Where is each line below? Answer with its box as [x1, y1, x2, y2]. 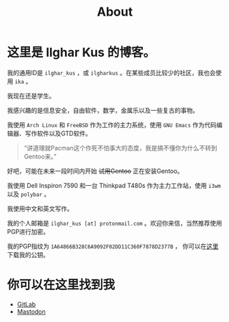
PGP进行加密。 [7, 227, 50, 236]
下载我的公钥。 [7, 250, 49, 258]
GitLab [16, 300, 36, 308]
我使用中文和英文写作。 [7, 204, 73, 213]
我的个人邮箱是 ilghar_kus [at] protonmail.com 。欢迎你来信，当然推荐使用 [7, 219, 222, 227]
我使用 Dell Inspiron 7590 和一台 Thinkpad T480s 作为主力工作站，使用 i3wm [7, 181, 221, 189]
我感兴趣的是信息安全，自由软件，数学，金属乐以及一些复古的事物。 [7, 106, 199, 114]
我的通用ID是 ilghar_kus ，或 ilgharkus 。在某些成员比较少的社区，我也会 [7, 68, 216, 77]
